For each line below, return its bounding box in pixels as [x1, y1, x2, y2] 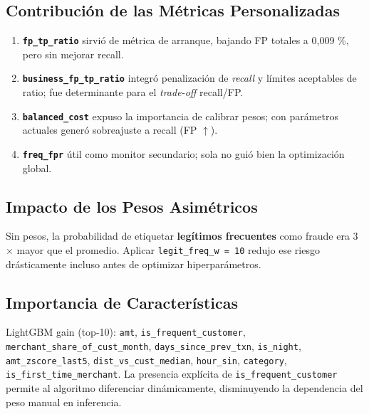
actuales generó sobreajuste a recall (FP [22, 122, 197, 137]
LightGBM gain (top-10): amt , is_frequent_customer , [6, 324, 246, 339]
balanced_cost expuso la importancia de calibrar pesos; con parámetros [22, 108, 338, 123]
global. [22, 160, 52, 175]
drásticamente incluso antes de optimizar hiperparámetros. [6, 256, 261, 271]
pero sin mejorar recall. [22, 46, 124, 61]
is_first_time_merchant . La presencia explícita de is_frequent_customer [6, 366, 338, 381]
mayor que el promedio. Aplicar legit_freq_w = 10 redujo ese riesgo [16, 243, 320, 257]
